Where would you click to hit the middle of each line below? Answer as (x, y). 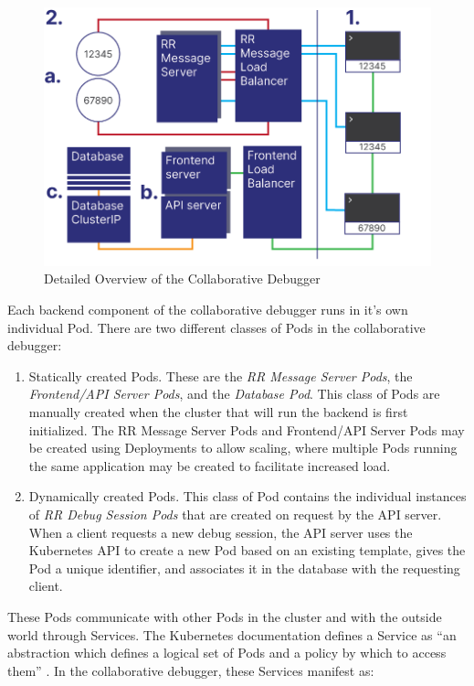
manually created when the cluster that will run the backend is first (218, 411)
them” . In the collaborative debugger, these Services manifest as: (191, 670)
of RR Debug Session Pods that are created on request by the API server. (235, 514)
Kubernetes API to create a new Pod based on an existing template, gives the (247, 550)
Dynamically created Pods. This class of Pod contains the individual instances (248, 496)
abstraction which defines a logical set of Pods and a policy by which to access (227, 653)
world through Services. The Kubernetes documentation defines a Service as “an (232, 634)
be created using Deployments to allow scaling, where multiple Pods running (243, 448)
